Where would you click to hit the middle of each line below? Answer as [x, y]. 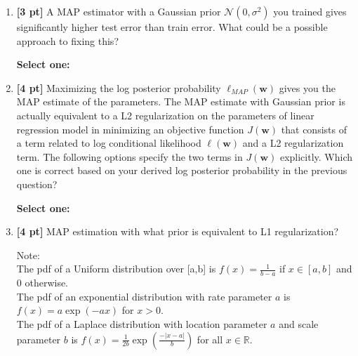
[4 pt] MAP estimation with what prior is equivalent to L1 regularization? [178, 231]
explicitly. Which [316, 156]
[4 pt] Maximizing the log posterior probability [119, 87]
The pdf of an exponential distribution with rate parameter [144, 296]
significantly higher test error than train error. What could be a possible [172, 27]
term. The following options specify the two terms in [130, 156]
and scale [299, 323]
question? [37, 184]
